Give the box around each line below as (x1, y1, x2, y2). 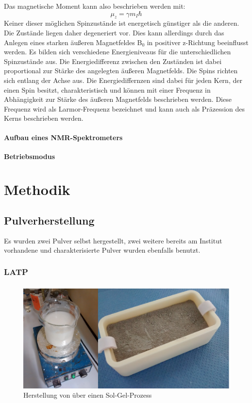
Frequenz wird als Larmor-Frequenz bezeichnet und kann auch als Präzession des (4, 103, 245, 113)
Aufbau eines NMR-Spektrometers (4, 132, 123, 142)
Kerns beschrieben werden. (4, 113, 84, 123)
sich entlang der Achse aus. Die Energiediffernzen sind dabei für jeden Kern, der (4, 75, 242, 85)
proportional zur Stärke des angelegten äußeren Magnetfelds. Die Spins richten (4, 65, 238, 76)
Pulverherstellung (4, 213, 95, 228)
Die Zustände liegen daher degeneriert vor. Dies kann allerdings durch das (4, 27, 224, 37)
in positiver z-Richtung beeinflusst (147, 37, 249, 47)
